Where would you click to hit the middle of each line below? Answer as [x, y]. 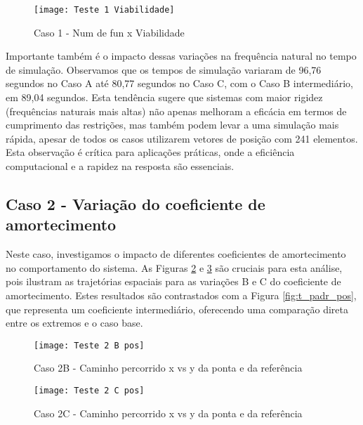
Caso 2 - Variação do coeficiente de [136, 203]
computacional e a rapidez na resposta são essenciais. [120, 166]
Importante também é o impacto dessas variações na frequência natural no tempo [181, 56]
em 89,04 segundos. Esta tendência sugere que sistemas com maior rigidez [164, 97]
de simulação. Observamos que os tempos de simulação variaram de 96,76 [164, 69]
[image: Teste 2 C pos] [89, 391]
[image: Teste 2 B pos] [89, 345]
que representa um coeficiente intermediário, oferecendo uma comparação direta [177, 309]
